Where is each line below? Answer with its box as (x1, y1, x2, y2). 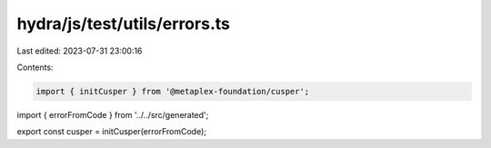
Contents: (16, 62, 54, 73)
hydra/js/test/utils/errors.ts (16, 14, 231, 34)
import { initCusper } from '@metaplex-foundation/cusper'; (35, 86, 310, 96)
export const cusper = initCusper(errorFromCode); (16, 126, 206, 137)
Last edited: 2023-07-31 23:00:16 (16, 45, 143, 56)
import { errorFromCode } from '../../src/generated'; (16, 109, 209, 120)
